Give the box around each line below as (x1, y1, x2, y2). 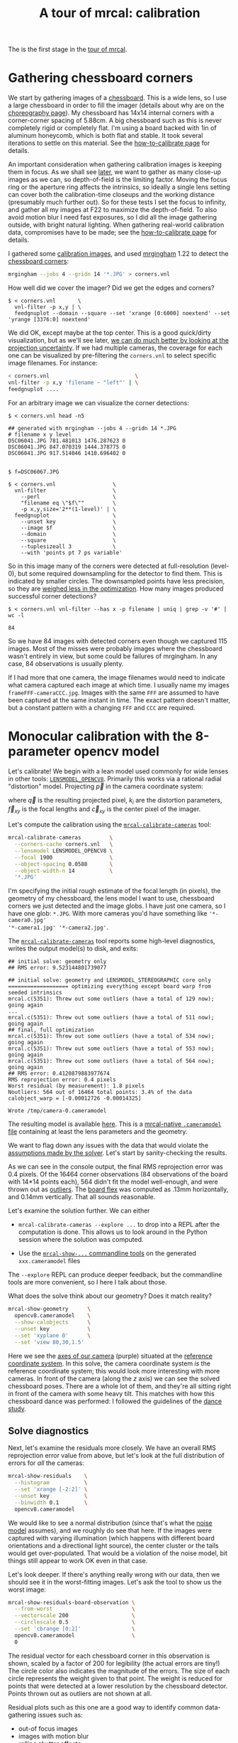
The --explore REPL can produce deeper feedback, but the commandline (8, 1270, 222, 1279)
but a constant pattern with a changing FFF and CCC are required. (8, 703, 195, 712)
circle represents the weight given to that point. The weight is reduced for (8, 1674, 223, 1683)
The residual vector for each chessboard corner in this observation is (8, 1651, 210, 1660)
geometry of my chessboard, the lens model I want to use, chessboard (8, 894, 215, 903)
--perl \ (21, 493, 116, 500)
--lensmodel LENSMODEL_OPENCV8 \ (14, 847, 113, 854)
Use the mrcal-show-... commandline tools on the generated (18, 1249, 197, 1257)
